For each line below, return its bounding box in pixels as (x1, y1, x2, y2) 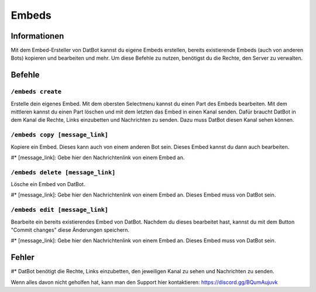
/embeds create (11, 88, 61, 96)
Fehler (11, 252, 35, 263)
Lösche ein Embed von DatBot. (11, 181, 85, 188)
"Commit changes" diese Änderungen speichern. (11, 226, 130, 233)
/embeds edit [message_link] (11, 206, 108, 214)
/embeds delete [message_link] (11, 169, 116, 176)
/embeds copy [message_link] (11, 131, 108, 139)
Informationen (11, 31, 64, 41)
